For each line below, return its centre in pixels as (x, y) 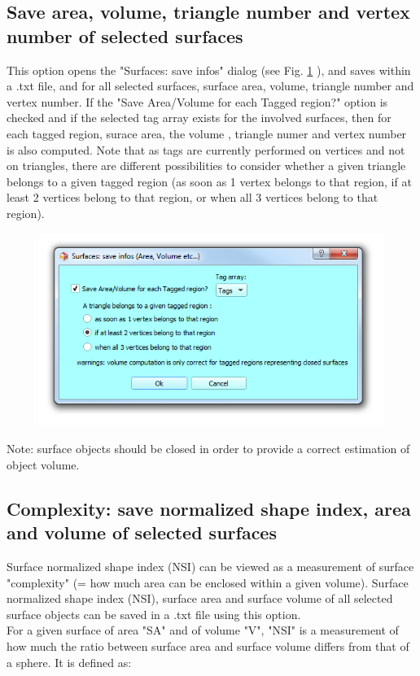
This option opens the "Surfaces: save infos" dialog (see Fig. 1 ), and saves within (209, 70)
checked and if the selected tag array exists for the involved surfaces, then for (199, 118)
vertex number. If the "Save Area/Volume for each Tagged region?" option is (197, 101)
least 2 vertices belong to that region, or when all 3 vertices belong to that (192, 197)
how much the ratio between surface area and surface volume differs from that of (208, 646)
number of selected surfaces (125, 35)
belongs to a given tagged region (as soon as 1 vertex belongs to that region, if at (209, 181)
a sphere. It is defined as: (69, 662)
